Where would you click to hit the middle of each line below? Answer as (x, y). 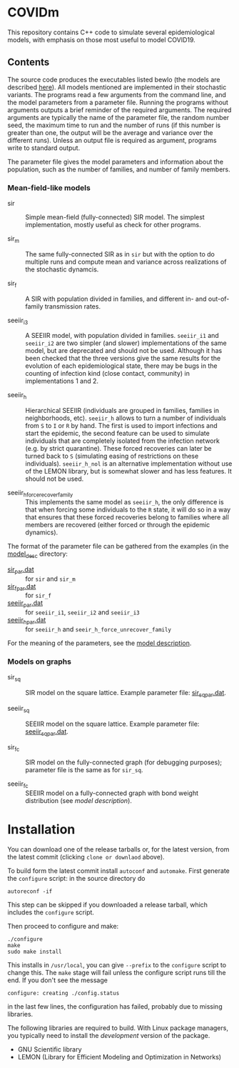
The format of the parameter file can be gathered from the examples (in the (118, 547)
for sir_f (39, 595)
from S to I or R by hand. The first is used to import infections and (121, 426)
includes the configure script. (51, 912)
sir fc (14, 748)
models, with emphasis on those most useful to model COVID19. (102, 39)
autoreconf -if (30, 892)
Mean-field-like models (49, 188)
